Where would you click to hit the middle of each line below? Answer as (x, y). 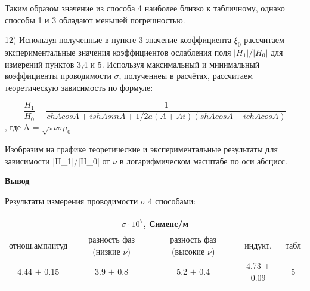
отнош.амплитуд (38, 245)
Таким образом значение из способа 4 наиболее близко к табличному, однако (145, 8)
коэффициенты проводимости (58, 76)
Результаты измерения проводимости (72, 200)
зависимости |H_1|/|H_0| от (58, 160)
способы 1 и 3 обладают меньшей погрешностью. (95, 19)
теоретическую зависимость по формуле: (79, 87)
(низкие (106, 251)
